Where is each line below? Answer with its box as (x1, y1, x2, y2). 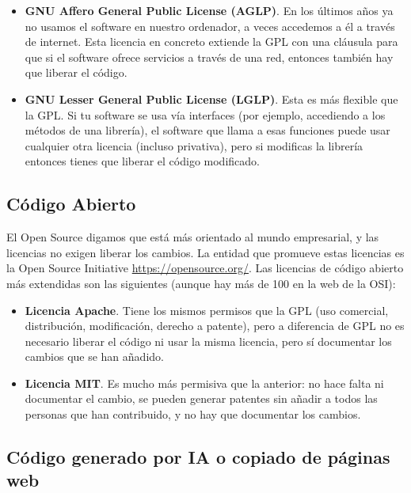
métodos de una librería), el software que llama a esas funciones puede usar (25, 122, 390, 138)
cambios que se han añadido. (25, 348, 164, 365)
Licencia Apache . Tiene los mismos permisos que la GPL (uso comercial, (25, 301, 389, 318)
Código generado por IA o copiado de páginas (6, 445, 390, 469)
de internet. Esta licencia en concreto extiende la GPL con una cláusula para (25, 33, 398, 50)
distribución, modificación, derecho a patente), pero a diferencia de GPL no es (25, 317, 405, 334)
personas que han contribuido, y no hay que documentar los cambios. (25, 406, 361, 423)
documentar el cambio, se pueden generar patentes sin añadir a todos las (25, 390, 378, 407)
